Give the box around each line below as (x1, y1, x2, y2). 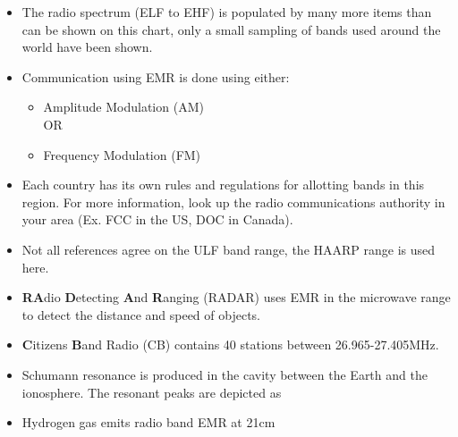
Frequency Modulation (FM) (43, 145, 201, 164)
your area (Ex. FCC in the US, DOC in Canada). (21, 210, 293, 229)
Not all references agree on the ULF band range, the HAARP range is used (21, 240, 436, 258)
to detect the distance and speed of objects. (21, 305, 261, 324)
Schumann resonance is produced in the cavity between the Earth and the (21, 365, 428, 383)
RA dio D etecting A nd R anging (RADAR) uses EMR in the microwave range (21, 288, 451, 307)
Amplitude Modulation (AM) (43, 97, 204, 116)
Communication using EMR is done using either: (21, 67, 290, 86)
